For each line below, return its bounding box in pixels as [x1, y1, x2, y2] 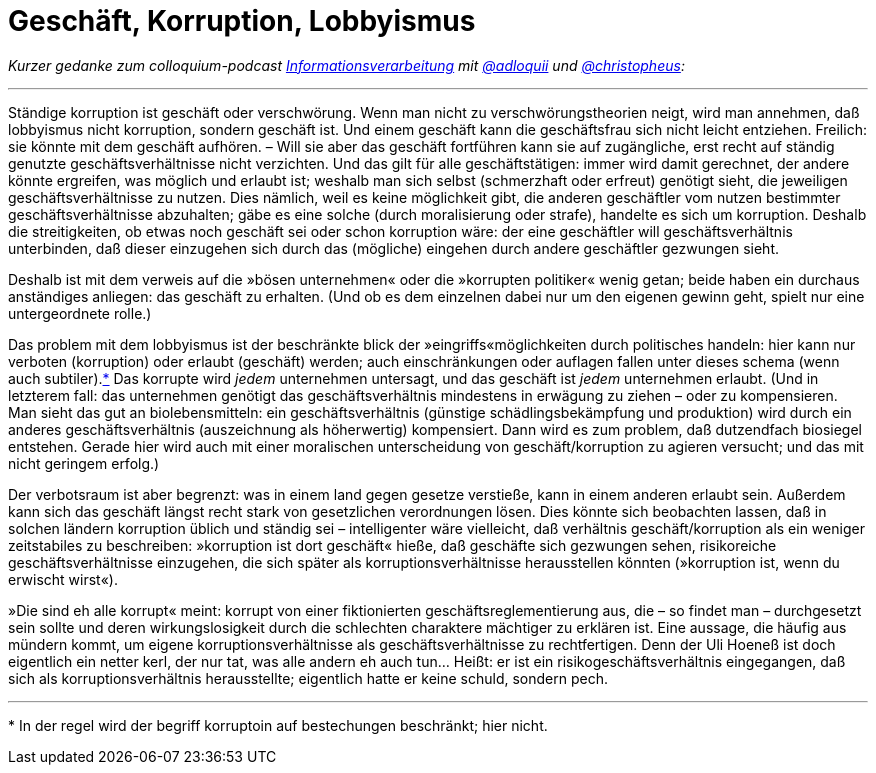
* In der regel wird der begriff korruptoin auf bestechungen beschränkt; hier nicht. [8, 716, 548, 734]
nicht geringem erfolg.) [8, 454, 160, 472]
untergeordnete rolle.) [8, 304, 152, 322]
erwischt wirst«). [8, 570, 118, 588]
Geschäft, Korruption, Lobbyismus [8, 4, 476, 38]
